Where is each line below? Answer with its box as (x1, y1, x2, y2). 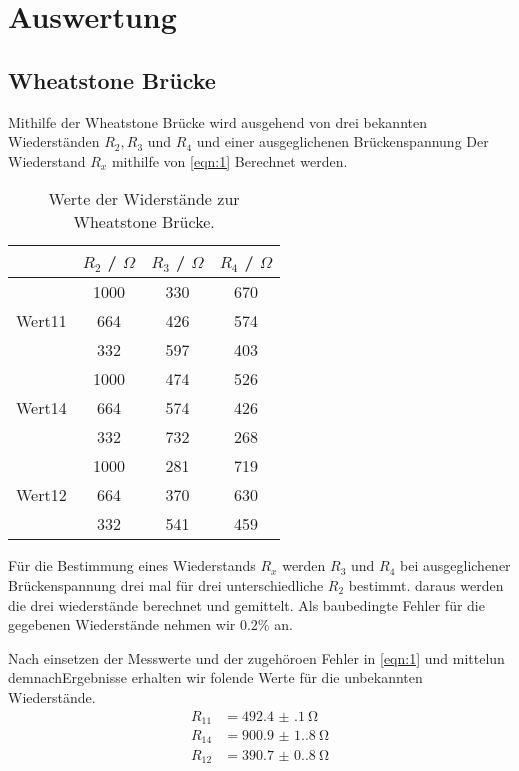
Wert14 (16, 396, 67, 420)
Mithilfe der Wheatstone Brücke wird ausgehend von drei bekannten (8, 111, 427, 132)
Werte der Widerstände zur (48, 187, 240, 211)
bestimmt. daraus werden (348, 574, 504, 595)
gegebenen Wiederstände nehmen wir (8, 614, 236, 635)
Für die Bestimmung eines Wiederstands (8, 555, 256, 576)
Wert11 (16, 309, 67, 333)
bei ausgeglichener (400, 555, 511, 576)
